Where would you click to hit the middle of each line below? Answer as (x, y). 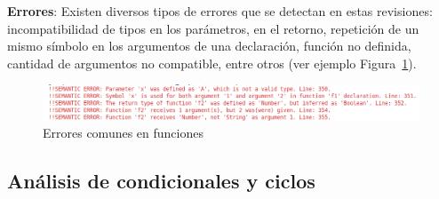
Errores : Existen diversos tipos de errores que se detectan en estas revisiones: (220, 11)
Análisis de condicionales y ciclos (161, 181)
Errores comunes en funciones (123, 133)
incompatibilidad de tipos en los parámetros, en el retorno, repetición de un (213, 28)
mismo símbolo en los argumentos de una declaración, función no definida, (209, 46)
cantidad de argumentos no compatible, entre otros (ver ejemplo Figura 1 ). (212, 63)
